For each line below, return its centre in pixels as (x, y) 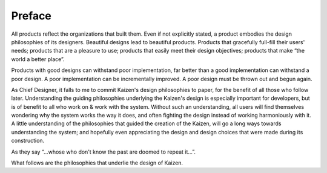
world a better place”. (38, 59)
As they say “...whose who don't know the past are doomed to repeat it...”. (104, 152)
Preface (31, 16)
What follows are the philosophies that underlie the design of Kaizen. (97, 163)
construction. (28, 141)
